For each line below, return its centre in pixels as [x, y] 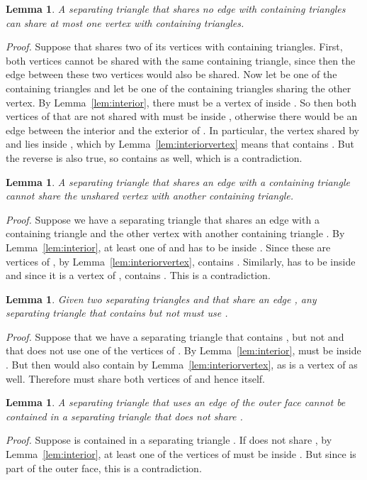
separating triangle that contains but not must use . [117, 313]
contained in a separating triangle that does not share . [124, 416]
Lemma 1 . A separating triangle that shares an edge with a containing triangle [178, 181]
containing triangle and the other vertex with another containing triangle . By [175, 233]
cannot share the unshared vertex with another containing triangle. [149, 196]
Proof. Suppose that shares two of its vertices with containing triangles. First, [174, 47]
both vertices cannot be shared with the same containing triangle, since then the [181, 60]
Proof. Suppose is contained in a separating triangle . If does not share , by [169, 440]
